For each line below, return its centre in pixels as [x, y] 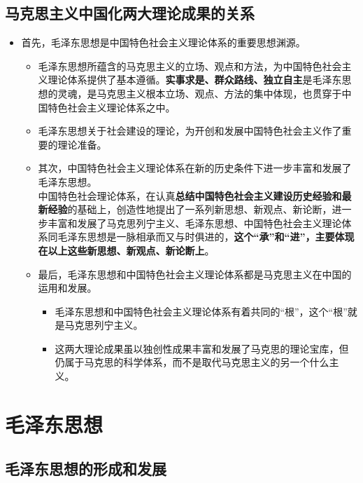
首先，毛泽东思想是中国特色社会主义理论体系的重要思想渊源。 [163, 42]
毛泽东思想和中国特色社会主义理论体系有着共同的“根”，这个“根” [201, 311]
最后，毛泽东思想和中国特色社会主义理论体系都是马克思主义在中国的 [195, 274]
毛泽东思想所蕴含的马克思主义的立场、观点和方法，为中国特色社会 [190, 66]
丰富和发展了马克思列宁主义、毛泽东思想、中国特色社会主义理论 [195, 223]
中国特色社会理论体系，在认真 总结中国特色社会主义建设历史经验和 [190, 195]
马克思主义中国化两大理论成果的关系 [130, 13]
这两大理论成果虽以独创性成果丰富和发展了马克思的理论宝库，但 [202, 348]
